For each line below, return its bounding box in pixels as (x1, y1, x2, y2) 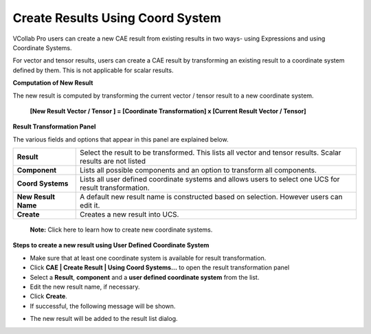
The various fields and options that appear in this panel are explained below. (12, 135, 229, 144)
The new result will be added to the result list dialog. (30, 315, 178, 323)
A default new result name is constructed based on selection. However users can (80, 192, 343, 202)
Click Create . (30, 292, 68, 300)
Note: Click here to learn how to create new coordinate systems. (30, 225, 213, 234)
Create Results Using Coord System (12, 10, 221, 25)
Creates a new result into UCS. (80, 210, 179, 219)
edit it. (80, 201, 100, 210)
